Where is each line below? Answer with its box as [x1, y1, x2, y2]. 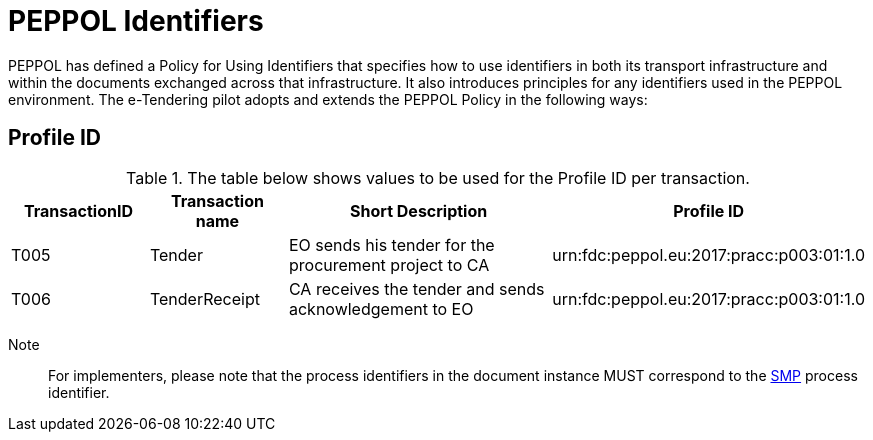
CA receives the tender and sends [288, 278, 545, 299]
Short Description [350, 200, 488, 221]
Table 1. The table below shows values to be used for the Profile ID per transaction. [126, 167, 750, 188]
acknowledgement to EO [288, 298, 474, 319]
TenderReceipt [149, 288, 260, 309]
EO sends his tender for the [288, 234, 495, 255]
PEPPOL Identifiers [8, 4, 264, 38]
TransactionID [23, 200, 133, 221]
